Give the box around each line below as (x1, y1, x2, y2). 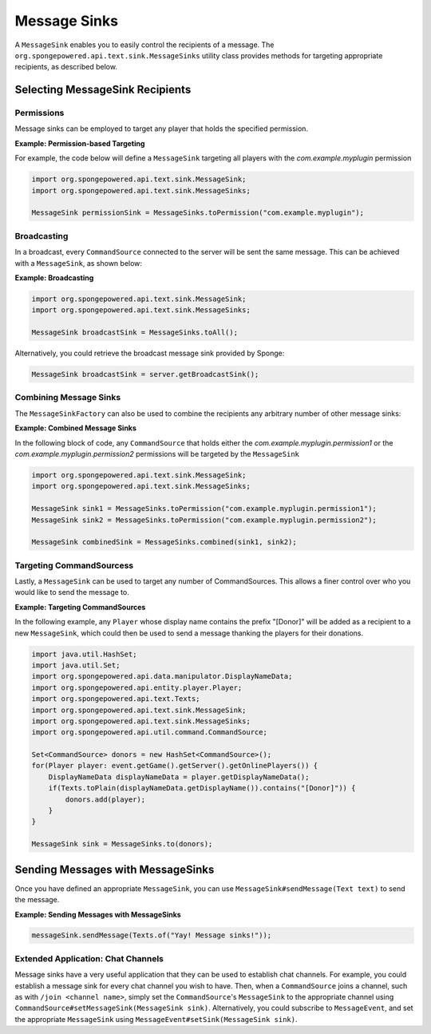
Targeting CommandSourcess (14, 560, 134, 571)
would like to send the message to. (14, 588, 129, 597)
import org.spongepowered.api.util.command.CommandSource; (31, 727, 267, 737)
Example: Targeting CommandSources (14, 602, 146, 612)
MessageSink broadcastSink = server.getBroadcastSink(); (31, 370, 259, 379)
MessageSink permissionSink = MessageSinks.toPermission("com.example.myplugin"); (31, 208, 365, 217)
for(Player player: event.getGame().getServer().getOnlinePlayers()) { (31, 761, 318, 771)
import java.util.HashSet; (31, 649, 137, 659)
